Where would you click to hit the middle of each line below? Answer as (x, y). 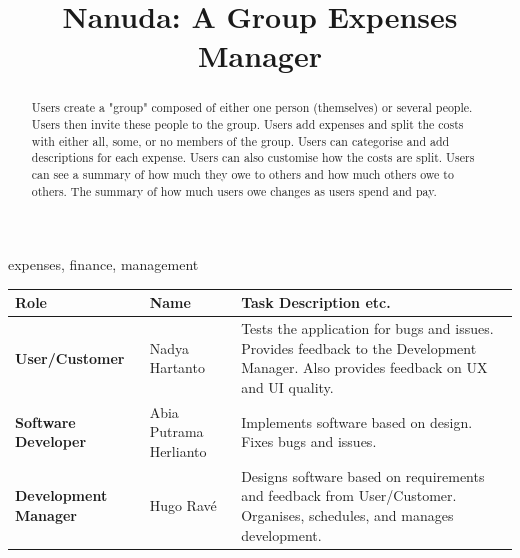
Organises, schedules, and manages (347, 515)
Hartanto (177, 367)
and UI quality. (287, 387)
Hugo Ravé (183, 505)
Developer (51, 441)
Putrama (176, 431)
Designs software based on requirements (363, 475)
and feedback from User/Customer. (349, 495)
